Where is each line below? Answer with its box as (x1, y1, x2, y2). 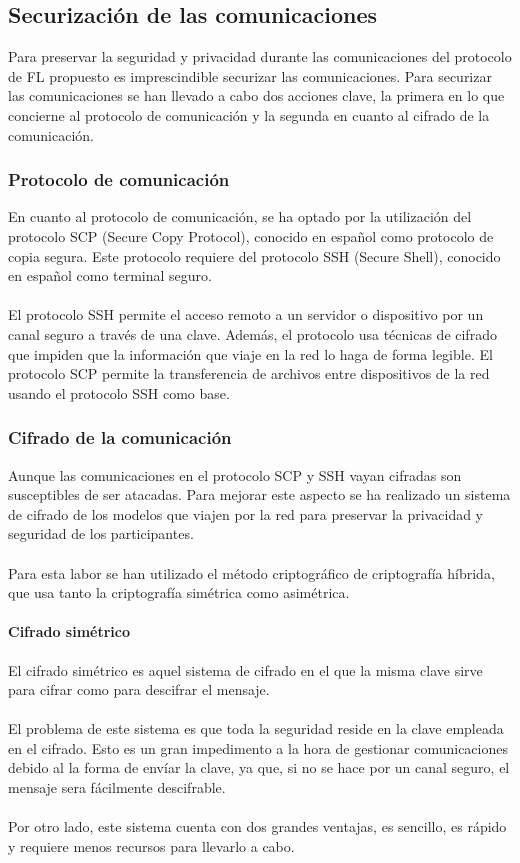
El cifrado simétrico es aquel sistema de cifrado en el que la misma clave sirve (8, 659, 483, 680)
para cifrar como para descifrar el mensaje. (8, 679, 270, 700)
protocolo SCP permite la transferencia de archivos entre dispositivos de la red (8, 363, 490, 384)
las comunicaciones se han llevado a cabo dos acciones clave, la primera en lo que (8, 85, 505, 106)
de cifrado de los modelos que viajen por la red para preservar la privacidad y (8, 503, 484, 524)
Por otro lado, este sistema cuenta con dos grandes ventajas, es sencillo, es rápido (8, 816, 507, 837)
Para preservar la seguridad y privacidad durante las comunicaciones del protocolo (8, 46, 512, 67)
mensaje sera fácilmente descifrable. (8, 777, 226, 798)
